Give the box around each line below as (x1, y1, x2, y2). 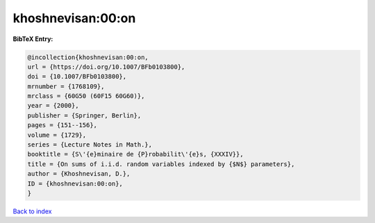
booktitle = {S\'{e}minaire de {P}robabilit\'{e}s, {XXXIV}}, (27, 150, 244, 158)
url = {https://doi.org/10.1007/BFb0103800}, (27, 63, 185, 71)
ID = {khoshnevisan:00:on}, (27, 179, 123, 188)
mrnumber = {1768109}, (27, 82, 105, 90)
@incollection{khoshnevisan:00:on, (27, 53, 149, 61)
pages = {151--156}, (27, 122, 97, 129)
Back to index (12, 207, 52, 215)
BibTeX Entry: (12, 35, 53, 43)
